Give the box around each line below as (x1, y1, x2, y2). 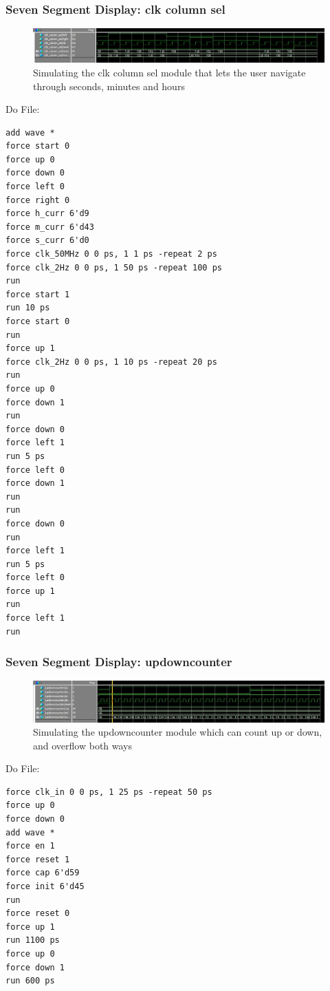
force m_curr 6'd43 (5, 222, 94, 232)
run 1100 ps (5, 935, 60, 946)
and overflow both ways (33, 738, 133, 752)
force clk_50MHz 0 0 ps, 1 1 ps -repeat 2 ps (5, 249, 217, 259)
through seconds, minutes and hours (33, 78, 185, 93)
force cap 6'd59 (5, 868, 80, 878)
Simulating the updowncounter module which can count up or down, (33, 725, 322, 739)
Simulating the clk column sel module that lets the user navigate (33, 65, 306, 79)
